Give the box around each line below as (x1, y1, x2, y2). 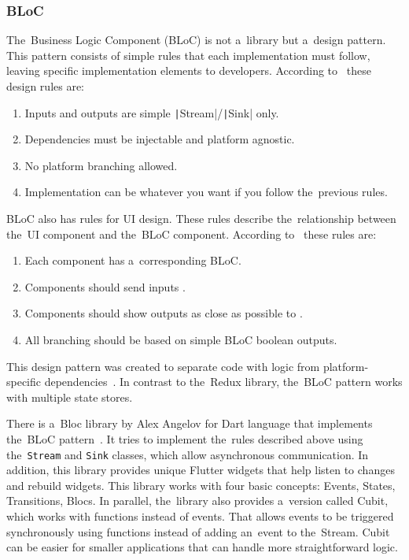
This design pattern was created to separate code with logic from (6, 358, 320, 374)
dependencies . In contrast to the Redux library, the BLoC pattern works (44, 373, 403, 390)
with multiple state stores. (6, 388, 133, 405)
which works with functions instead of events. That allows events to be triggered (6, 508, 394, 524)
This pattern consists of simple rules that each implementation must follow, (6, 46, 370, 63)
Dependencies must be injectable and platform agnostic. (24, 131, 295, 147)
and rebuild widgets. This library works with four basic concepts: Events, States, (6, 477, 396, 493)
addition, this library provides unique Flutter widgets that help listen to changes (6, 462, 395, 478)
